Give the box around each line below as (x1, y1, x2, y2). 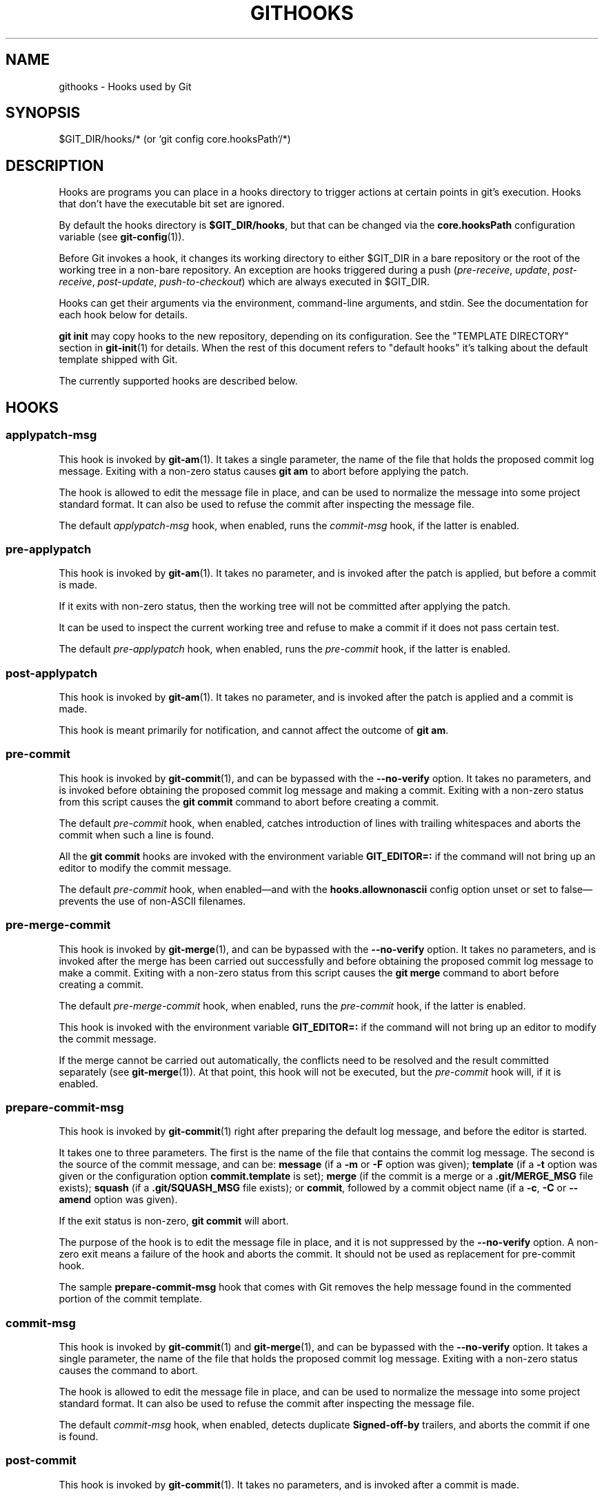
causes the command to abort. (59, 1364, 198, 1376)
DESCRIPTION (6, 156, 104, 174)
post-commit (6, 1453, 77, 1468)
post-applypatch (6, 666, 98, 680)
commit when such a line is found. (59, 828, 214, 841)
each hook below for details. (59, 309, 188, 321)
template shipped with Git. (59, 353, 178, 366)
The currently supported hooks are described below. (59, 375, 298, 387)
